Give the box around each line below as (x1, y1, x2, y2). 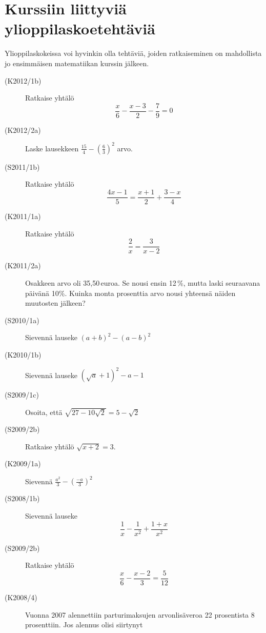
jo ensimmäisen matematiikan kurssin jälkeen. (5, 57, 149, 68)
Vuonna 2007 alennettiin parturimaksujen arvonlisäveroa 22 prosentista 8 (25, 609, 255, 620)
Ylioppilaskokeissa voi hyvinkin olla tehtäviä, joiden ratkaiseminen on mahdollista (5, 48, 262, 58)
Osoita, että (25, 406, 63, 417)
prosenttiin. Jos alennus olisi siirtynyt (25, 619, 143, 630)
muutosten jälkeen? (25, 298, 86, 308)
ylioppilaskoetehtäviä (5, 18, 155, 39)
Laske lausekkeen (25, 143, 79, 153)
